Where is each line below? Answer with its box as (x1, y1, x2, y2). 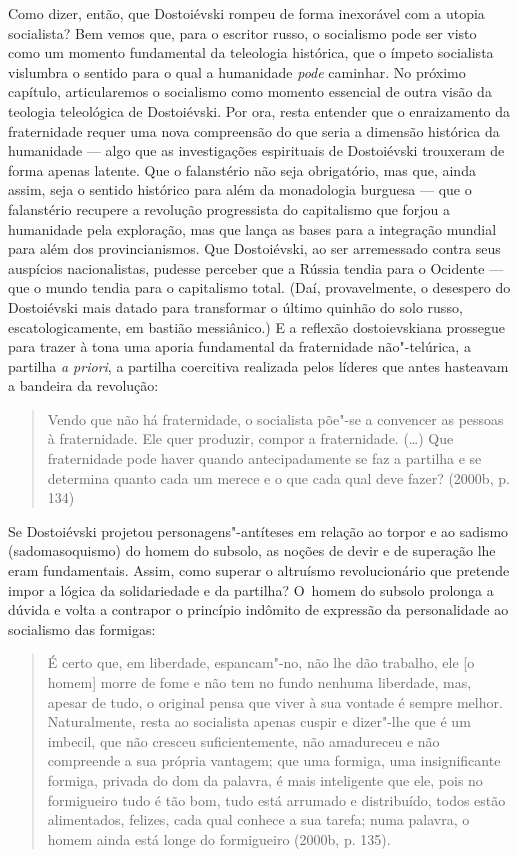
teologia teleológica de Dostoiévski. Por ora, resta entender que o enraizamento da (8, 100, 511, 121)
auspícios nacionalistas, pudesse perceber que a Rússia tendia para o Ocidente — (8, 257, 504, 278)
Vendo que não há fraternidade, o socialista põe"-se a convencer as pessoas (47, 408, 504, 429)
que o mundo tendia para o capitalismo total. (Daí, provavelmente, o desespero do (8, 277, 511, 298)
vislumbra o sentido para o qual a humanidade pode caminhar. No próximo (8, 61, 466, 82)
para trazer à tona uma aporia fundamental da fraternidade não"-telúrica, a (8, 336, 471, 357)
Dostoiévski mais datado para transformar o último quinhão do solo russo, (8, 296, 463, 317)
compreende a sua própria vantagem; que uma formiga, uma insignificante (47, 750, 501, 771)
